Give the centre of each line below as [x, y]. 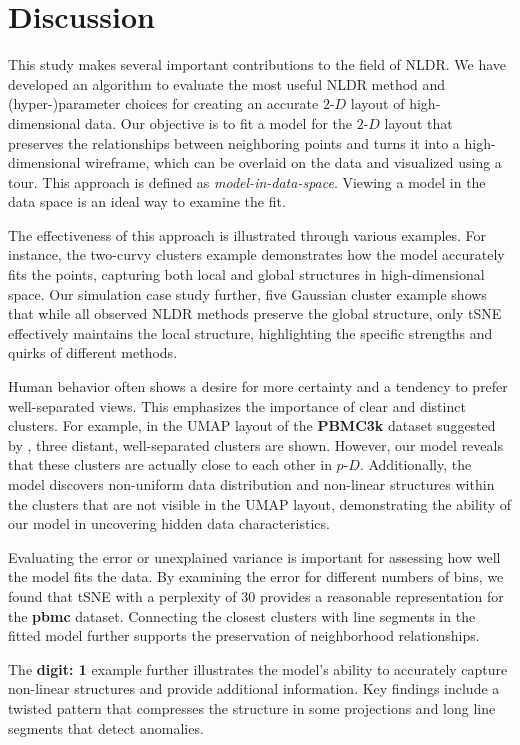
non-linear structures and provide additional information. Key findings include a [254, 688]
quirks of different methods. [93, 352]
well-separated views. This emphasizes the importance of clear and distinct [237, 405]
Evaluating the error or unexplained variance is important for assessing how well [254, 556]
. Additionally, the [415, 464]
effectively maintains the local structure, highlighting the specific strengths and [250, 332]
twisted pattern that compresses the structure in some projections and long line [252, 707]
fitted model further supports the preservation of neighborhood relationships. [244, 635]
